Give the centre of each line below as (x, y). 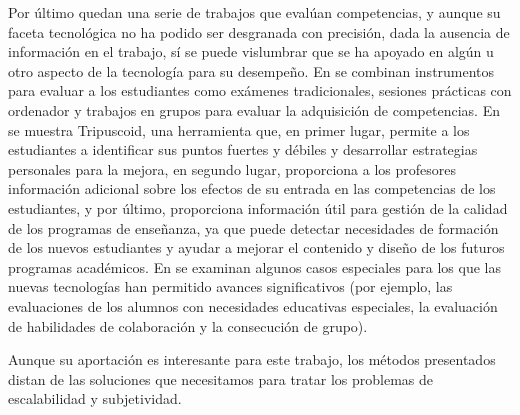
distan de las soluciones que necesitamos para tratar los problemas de (221, 378)
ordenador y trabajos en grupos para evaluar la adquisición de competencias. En (254, 109)
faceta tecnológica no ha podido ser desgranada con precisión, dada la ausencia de (259, 31)
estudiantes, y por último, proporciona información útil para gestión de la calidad (258, 207)
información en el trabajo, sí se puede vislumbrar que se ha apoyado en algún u (251, 51)
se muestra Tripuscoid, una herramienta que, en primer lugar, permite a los (239, 129)
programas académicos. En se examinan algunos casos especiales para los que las (254, 266)
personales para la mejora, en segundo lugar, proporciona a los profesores (232, 168)
